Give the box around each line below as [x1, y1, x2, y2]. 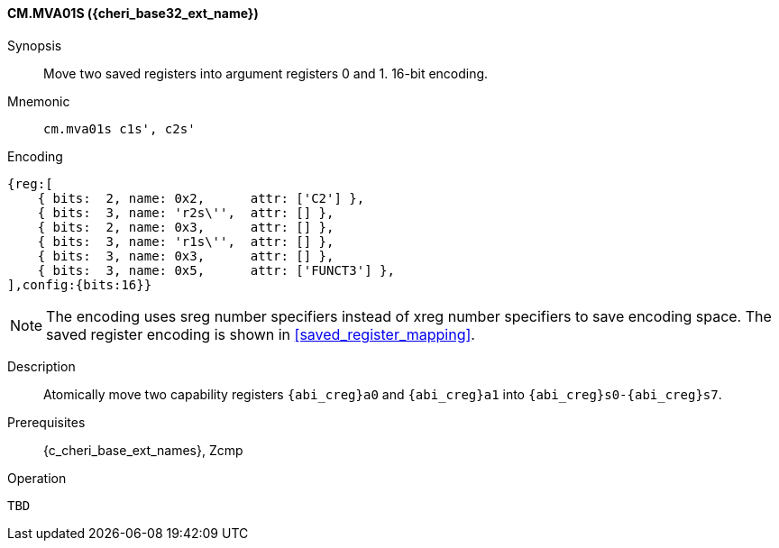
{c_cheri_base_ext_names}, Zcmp [43, 442, 243, 458]
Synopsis [7, 37, 62, 53]
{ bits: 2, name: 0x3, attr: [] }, [37, 219, 335, 234]
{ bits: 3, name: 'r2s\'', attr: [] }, [37, 205, 335, 220]
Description [7, 358, 76, 374]
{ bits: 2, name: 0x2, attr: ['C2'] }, [37, 190, 365, 205]
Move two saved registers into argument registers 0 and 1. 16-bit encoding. [43, 65, 489, 81]
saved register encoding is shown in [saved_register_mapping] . [46, 324, 475, 343]
